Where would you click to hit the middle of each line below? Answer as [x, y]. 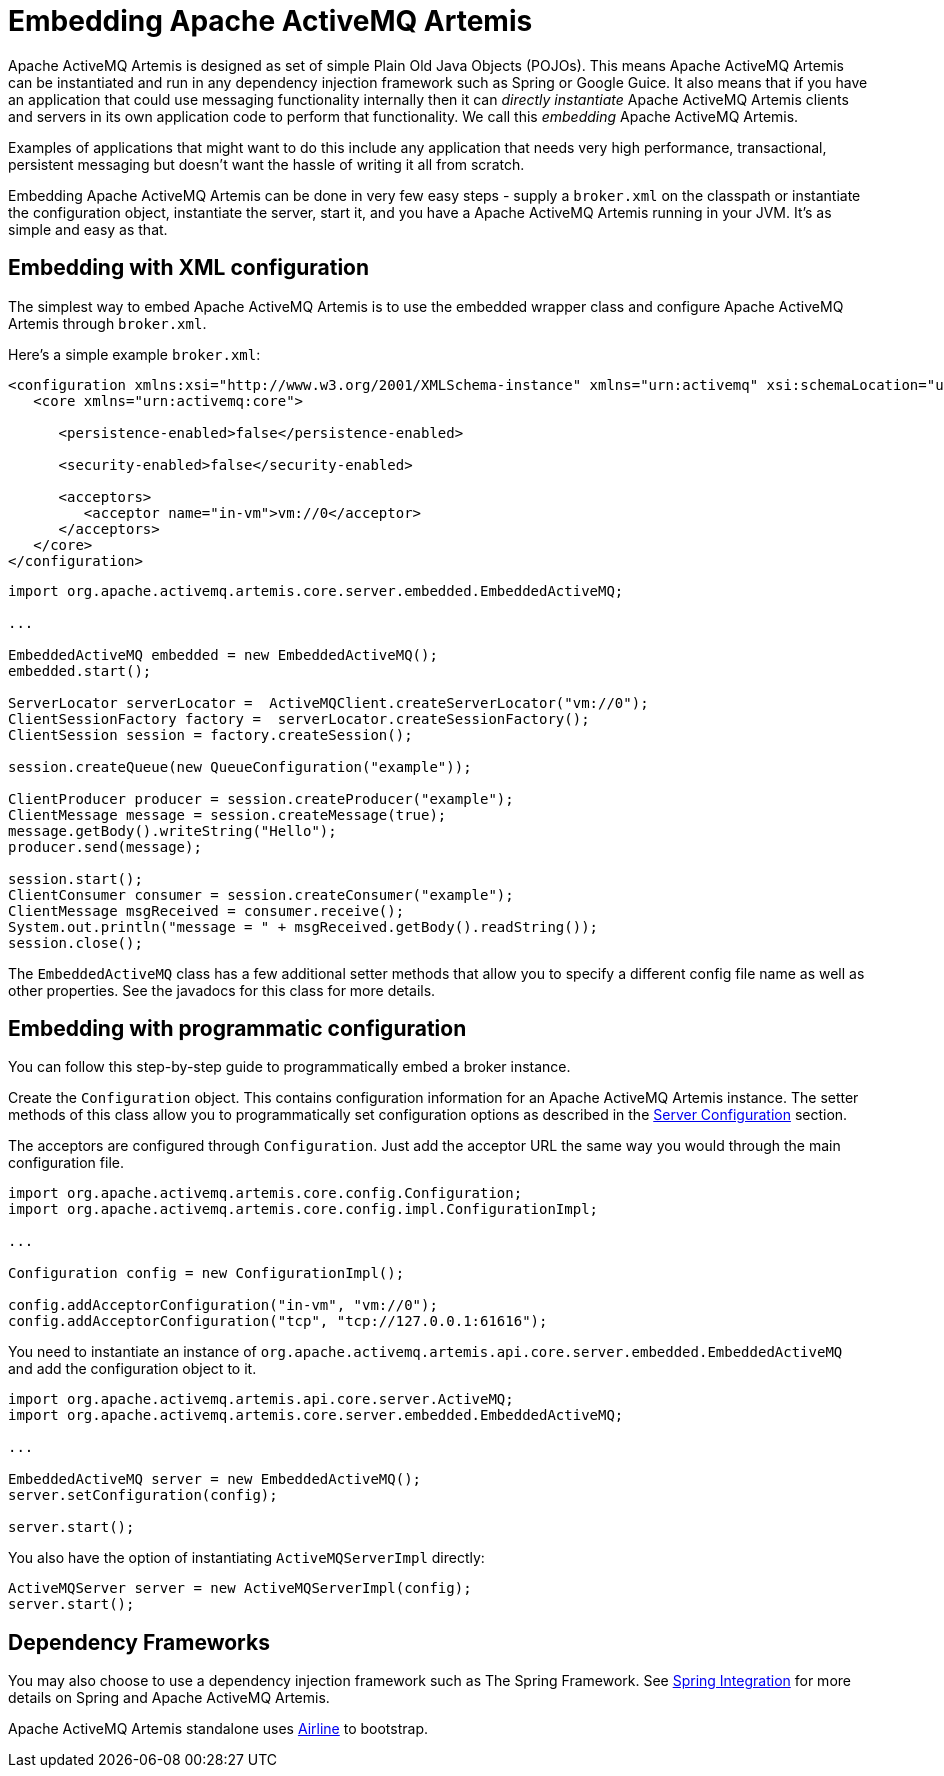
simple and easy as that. [88, 229]
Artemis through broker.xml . [107, 323]
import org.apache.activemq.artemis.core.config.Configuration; [265, 1193]
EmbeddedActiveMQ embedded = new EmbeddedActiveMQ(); [223, 654]
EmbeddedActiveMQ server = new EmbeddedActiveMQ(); [215, 1479]
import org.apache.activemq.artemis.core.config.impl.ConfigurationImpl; [303, 1209]
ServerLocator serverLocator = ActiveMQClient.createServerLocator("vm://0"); [328, 702]
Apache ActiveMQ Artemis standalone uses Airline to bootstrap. [218, 1729]
